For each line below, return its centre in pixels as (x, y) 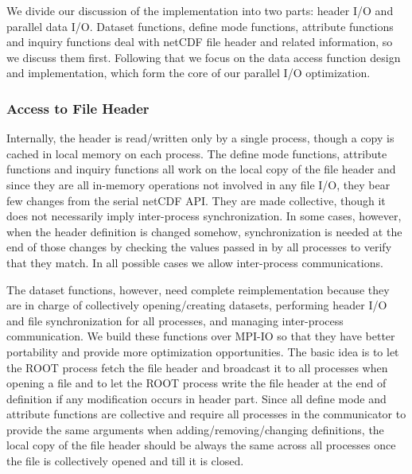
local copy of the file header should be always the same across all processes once (201, 445)
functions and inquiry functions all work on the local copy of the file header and (201, 169)
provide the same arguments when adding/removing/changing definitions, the (195, 429)
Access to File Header (78, 108)
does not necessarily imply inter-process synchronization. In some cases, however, (204, 216)
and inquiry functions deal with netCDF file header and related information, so (200, 42)
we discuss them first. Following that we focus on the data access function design (204, 57)
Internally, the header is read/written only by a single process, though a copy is (200, 138)
